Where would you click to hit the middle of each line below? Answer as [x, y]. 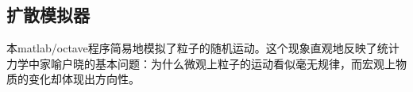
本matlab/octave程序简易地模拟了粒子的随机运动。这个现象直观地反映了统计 [203, 48]
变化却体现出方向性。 [84, 79]
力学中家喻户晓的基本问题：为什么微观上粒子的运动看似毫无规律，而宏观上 [201, 63]
